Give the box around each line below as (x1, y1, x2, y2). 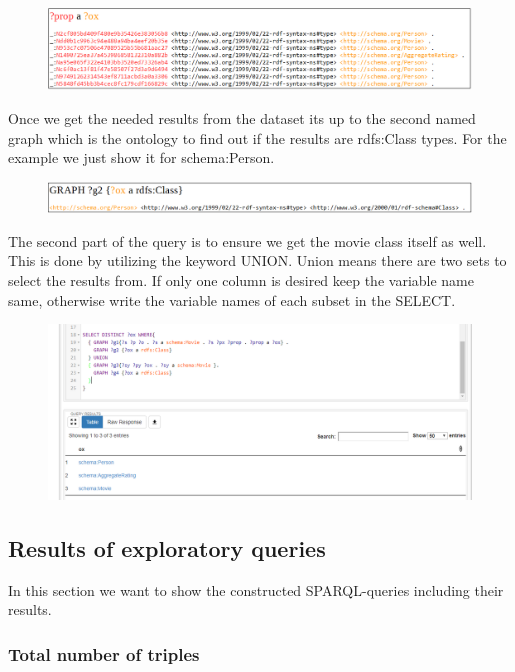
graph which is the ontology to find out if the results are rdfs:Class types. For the (8, 127, 507, 148)
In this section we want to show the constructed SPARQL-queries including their (8, 579, 504, 600)
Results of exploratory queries (8, 532, 326, 563)
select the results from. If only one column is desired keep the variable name (8, 270, 474, 291)
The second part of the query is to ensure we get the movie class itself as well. (8, 230, 487, 251)
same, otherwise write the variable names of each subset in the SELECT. (8, 289, 456, 310)
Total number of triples (8, 641, 200, 666)
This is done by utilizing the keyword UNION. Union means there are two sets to (8, 250, 507, 271)
